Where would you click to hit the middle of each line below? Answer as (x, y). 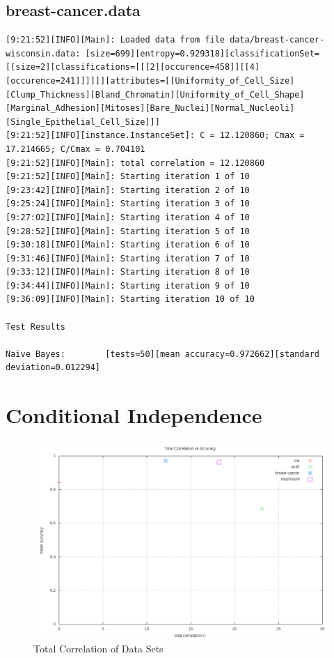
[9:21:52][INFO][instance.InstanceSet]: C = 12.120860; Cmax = (155, 136)
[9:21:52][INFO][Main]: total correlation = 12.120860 (135, 163)
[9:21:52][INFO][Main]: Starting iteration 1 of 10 (128, 177)
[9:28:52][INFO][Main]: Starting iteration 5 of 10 (128, 231)
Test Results (35, 327)
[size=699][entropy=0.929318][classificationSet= (202, 53)
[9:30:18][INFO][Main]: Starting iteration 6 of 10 (128, 245)
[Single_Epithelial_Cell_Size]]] (83, 122)
